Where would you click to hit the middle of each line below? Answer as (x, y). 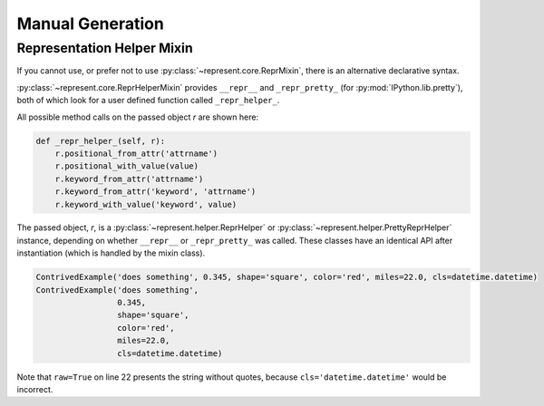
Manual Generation (91, 24)
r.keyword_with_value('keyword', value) (146, 204)
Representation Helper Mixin (105, 48)
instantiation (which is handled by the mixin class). (111, 253)
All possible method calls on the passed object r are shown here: (137, 117)
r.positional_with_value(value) (127, 166)
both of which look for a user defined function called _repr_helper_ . (148, 101)
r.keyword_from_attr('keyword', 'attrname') (155, 192)
